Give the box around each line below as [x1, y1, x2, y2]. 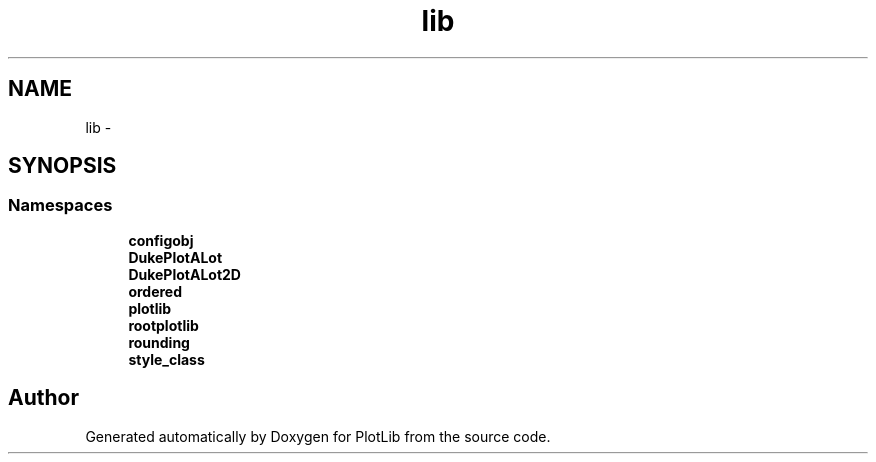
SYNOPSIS [8, 153, 117, 179]
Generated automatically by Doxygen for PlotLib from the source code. [85, 427, 551, 445]
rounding [128, 333, 190, 351]
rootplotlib [128, 316, 199, 334]
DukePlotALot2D [128, 265, 241, 283]
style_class [128, 350, 205, 368]
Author [8, 385, 79, 411]
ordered [128, 282, 183, 300]
